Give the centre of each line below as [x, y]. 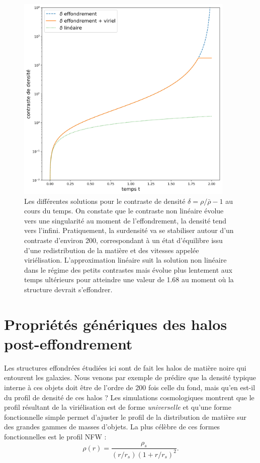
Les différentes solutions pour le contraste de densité [105, 201]
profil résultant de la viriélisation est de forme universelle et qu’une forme [118, 407]
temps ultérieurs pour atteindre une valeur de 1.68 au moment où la [129, 279]
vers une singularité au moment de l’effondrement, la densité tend [125, 220]
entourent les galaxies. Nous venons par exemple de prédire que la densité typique [130, 377]
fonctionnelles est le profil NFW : [55, 436]
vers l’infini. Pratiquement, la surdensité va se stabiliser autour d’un [129, 230]
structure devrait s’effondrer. [68, 289]
